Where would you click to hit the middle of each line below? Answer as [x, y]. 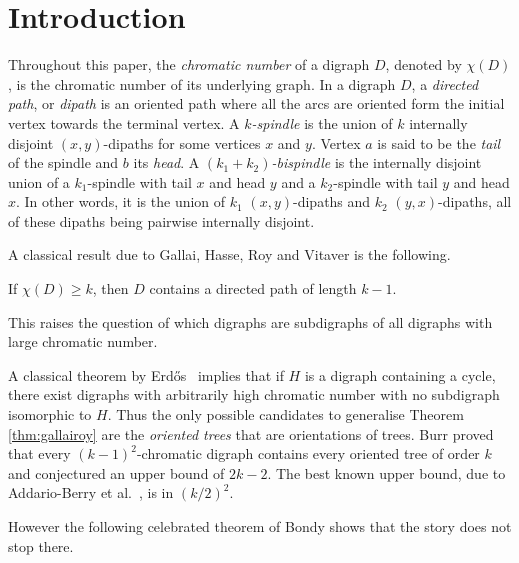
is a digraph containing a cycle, [400, 374]
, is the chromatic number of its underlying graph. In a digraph [202, 83]
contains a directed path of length [253, 288]
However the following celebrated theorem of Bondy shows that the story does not [260, 526]
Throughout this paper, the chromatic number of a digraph [189, 64]
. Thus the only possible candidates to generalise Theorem [285, 414]
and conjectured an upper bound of [116, 472]
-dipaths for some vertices [182, 142]
